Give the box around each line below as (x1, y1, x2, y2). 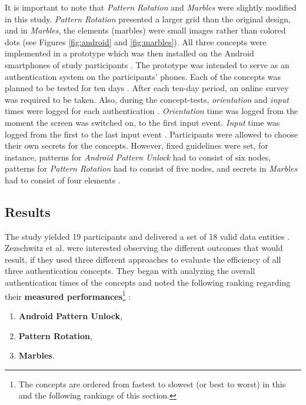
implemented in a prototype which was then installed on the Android (5, 47, 254, 59)
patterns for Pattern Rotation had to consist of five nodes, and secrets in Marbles (5, 162, 297, 175)
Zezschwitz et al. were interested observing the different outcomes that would (5, 242, 283, 254)
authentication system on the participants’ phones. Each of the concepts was (5, 70, 281, 82)
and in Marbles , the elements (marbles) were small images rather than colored (5, 24, 286, 36)
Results (5, 202, 51, 220)
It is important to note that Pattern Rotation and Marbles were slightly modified (5, 1, 297, 13)
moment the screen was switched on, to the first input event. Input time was (5, 116, 280, 128)
